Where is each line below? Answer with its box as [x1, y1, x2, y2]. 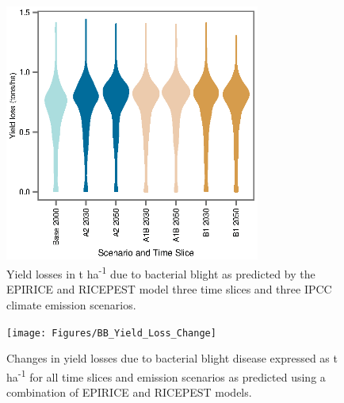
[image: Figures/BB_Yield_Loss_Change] [6, 327, 216, 339]
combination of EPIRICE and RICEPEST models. [6, 384, 252, 401]
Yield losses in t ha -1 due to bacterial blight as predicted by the [6, 263, 315, 282]
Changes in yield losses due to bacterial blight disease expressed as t [6, 350, 338, 367]
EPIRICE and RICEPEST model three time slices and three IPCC [6, 281, 332, 297]
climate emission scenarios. [6, 296, 136, 313]
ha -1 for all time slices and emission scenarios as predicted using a [6, 366, 326, 385]
